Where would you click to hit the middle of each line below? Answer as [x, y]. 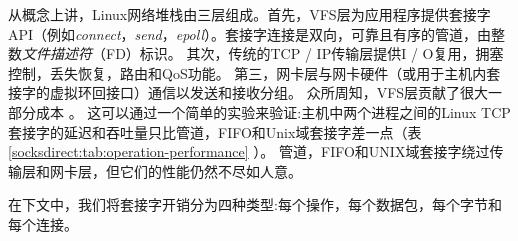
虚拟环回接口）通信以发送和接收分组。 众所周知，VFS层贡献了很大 [269, 92]
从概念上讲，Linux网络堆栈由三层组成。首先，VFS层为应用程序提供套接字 [249, 14]
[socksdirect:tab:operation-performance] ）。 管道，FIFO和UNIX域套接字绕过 [249, 151]
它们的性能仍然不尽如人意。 [210, 170]
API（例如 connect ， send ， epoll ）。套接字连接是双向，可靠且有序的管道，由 [250, 33]
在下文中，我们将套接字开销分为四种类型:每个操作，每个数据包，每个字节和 [255, 204]
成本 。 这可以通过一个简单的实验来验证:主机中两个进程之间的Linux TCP [273, 111]
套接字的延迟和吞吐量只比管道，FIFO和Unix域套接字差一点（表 [215, 131]
